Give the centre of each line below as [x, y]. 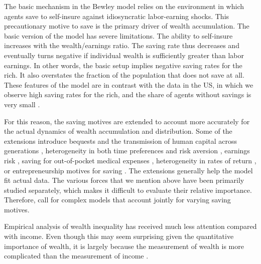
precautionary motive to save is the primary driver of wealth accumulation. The [127, 26]
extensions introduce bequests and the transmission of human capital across [120, 141]
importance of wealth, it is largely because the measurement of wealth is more [124, 246]
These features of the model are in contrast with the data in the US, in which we [129, 84]
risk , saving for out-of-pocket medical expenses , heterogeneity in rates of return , [130, 160]
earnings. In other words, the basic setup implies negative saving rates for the [123, 65]
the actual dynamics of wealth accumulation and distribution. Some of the [118, 131]
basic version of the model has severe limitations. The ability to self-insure [118, 35]
